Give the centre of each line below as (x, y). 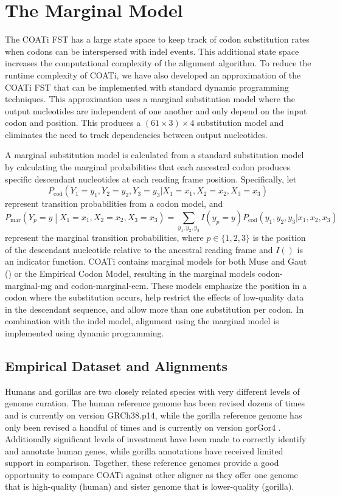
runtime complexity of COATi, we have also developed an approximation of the (153, 75)
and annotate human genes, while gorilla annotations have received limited (144, 450)
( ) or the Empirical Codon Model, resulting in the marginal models (130, 273)
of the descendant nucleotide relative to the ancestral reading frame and (139, 249)
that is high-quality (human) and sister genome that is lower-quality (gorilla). (150, 486)
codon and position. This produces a (73, 123)
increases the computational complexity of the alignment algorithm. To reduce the (158, 63)
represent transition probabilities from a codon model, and (114, 203)
